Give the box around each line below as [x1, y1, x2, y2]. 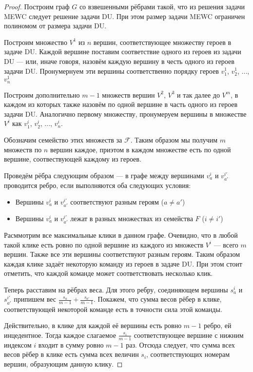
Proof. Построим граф [4, 1, 70, 11]
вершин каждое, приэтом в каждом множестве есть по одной [50, 144, 231, 154]
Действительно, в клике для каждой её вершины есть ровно [4, 320, 182, 331]
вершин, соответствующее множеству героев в [93, 37, 232, 47]
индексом [4, 339, 32, 350]
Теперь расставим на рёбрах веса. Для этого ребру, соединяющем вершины [4, 284, 228, 294]
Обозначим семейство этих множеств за [4, 135, 122, 145]
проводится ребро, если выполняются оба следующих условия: [4, 180, 191, 190]
